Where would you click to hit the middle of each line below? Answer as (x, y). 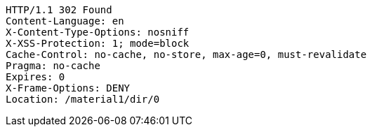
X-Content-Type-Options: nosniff (98, 32)
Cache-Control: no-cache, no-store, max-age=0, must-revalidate (186, 54)
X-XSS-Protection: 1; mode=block (98, 43)
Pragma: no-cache (53, 66)
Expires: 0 (35, 77)
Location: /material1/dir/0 (83, 99)
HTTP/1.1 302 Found (59, 10)
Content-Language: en (65, 21)
